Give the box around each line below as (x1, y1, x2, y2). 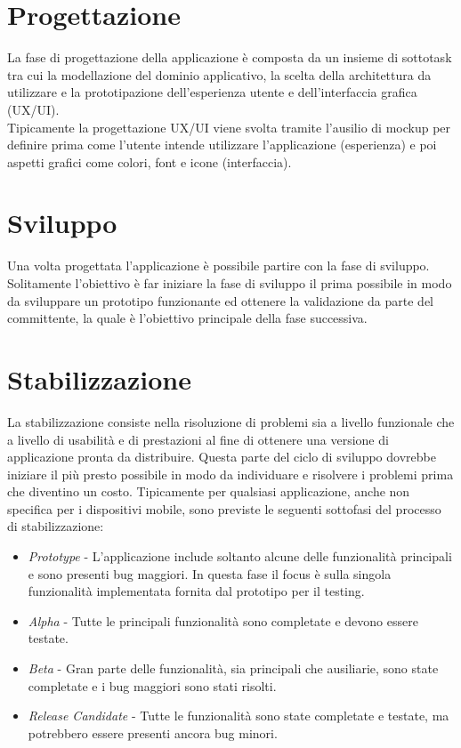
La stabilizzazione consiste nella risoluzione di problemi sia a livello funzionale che (7, 412, 455, 430)
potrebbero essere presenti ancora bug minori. (28, 723, 278, 742)
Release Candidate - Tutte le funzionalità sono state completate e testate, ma (28, 706, 449, 725)
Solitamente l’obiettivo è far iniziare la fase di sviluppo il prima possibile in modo (7, 274, 452, 292)
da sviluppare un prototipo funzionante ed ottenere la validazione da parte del (7, 291, 434, 310)
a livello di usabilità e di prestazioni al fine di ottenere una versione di (7, 430, 389, 448)
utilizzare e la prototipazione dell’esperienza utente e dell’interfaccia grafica (7, 83, 417, 101)
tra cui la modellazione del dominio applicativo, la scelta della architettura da (7, 65, 432, 84)
